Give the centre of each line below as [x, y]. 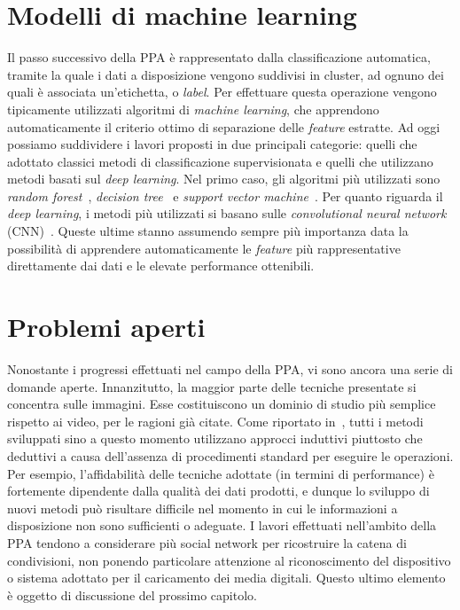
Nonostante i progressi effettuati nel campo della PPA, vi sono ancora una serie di [230, 368]
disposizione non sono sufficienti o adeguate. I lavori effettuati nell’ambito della [222, 525]
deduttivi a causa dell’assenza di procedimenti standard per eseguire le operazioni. [230, 455]
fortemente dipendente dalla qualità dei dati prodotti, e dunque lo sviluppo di [218, 491]
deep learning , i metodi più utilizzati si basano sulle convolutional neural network [227, 213]
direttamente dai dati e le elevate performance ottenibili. [161, 266]
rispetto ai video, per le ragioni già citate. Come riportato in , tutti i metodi [215, 421]
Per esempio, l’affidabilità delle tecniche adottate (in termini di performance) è [221, 473]
